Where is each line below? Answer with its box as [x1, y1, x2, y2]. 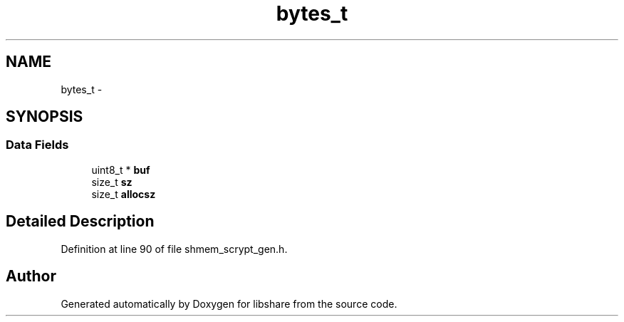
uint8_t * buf [91, 163, 150, 176]
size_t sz [91, 175, 132, 188]
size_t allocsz [91, 187, 156, 200]
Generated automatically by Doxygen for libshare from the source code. [61, 297, 397, 310]
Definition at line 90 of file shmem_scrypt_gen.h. [61, 242, 288, 255]
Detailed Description [6, 212, 155, 231]
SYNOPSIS [6, 108, 83, 126]
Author [6, 267, 56, 286]
